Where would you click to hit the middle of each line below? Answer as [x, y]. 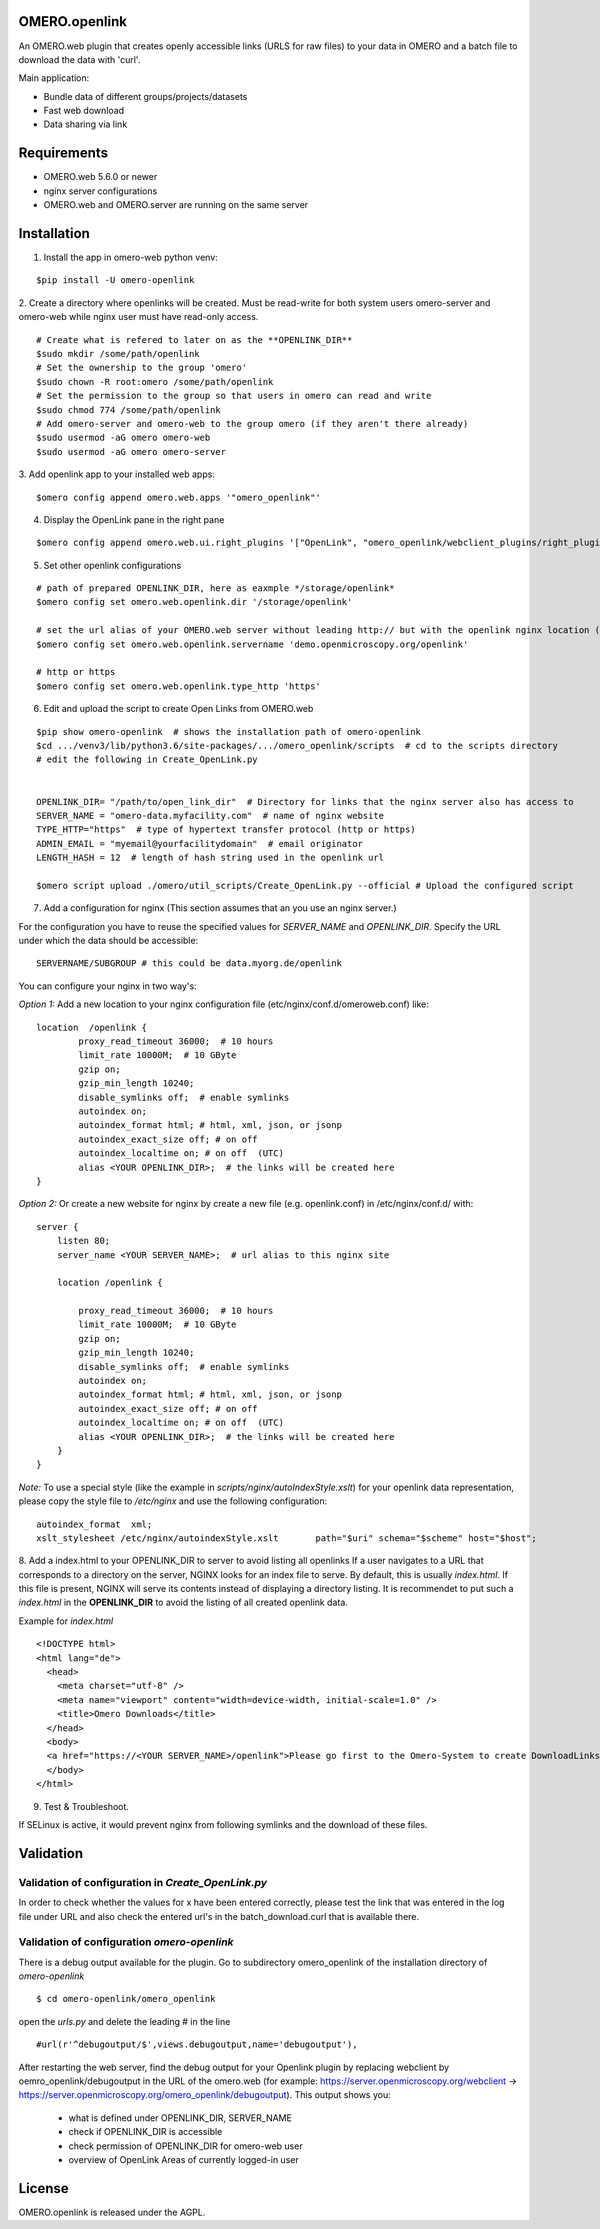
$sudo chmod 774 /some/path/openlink [129, 409]
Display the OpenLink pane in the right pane [134, 519]
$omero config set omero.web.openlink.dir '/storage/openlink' [194, 602]
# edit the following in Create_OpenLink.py [147, 759]
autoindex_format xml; [94, 1524]
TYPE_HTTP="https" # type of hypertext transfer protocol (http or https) [226, 829]
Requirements [63, 153]
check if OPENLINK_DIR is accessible [145, 2132]
